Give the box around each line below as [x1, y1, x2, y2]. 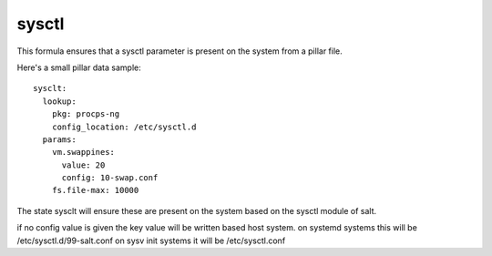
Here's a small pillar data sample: [16, 62, 141, 73]
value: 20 [61, 159, 106, 170]
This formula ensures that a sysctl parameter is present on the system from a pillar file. [16, 46, 343, 56]
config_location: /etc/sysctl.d [51, 121, 197, 132]
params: [42, 134, 77, 145]
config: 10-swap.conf [61, 173, 159, 183]
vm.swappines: [51, 147, 116, 158]
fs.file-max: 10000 [51, 185, 139, 196]
